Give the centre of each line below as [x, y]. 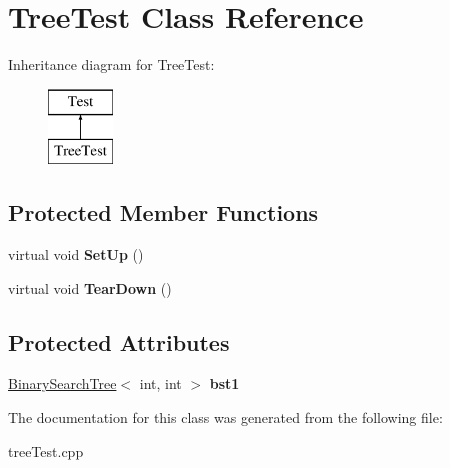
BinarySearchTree [62, 383]
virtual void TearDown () [90, 287]
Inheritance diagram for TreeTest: [111, 64]
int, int [160, 383]
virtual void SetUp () [76, 254]
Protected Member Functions [163, 212]
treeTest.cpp [46, 450]
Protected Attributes [119, 341]
